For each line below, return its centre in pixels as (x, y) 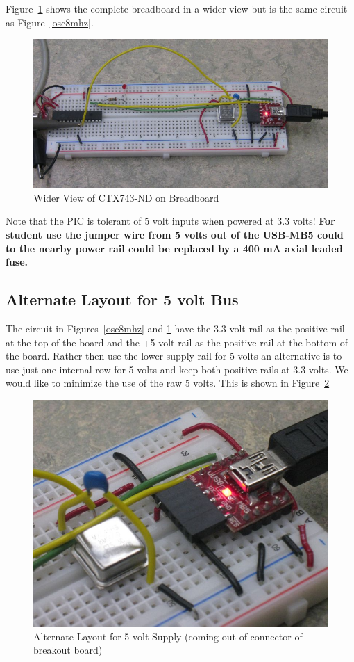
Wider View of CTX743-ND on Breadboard (126, 197)
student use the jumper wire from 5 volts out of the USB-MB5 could (175, 235)
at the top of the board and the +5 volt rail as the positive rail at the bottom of (177, 342)
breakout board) (68, 650)
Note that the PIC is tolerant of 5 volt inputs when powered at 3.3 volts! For (170, 221)
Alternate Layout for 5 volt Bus (122, 299)
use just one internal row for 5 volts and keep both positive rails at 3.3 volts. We (177, 369)
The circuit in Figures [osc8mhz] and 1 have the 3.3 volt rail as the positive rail (175, 329)
